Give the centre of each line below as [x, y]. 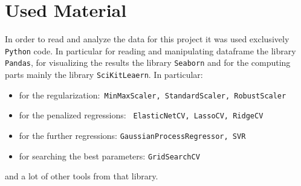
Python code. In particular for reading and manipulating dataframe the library [150, 50]
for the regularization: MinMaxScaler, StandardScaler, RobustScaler [153, 95]
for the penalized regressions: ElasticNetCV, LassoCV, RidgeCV [141, 115]
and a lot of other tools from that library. [82, 176]
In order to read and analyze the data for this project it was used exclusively [147, 39]
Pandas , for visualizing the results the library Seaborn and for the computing [148, 63]
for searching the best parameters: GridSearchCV [109, 156]
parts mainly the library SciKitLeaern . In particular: [104, 75]
